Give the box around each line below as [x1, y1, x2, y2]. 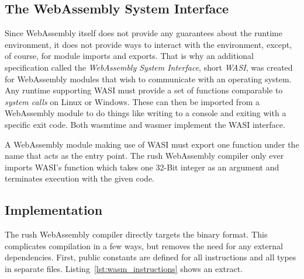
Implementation [5, 201, 103, 219]
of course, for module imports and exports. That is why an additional [5, 50, 254, 62]
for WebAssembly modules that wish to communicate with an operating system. [5, 72, 292, 85]
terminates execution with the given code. [5, 172, 154, 184]
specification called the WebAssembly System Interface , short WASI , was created [5, 61, 293, 73]
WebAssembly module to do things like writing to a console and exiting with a [5, 107, 286, 119]
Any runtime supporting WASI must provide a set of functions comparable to [5, 84, 283, 96]
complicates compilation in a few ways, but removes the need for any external [5, 239, 283, 252]
